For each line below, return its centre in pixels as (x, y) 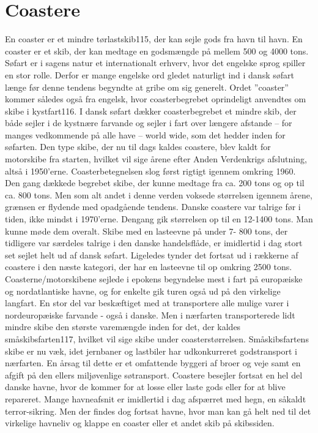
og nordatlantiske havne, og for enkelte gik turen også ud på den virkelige (143, 291)
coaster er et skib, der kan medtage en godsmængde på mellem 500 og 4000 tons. (157, 51)
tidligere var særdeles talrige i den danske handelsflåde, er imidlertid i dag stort (154, 243)
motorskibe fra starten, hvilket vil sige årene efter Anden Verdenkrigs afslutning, (156, 159)
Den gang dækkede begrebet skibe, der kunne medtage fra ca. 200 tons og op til (155, 183)
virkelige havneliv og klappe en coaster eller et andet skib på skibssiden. (140, 423)
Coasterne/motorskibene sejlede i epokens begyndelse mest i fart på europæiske (154, 279)
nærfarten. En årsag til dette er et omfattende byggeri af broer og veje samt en (153, 363)
